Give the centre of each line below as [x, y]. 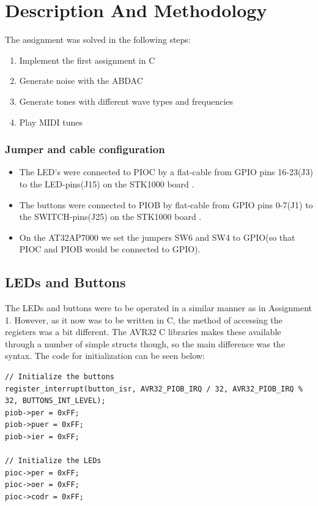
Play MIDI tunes [51, 122]
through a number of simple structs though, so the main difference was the [145, 343]
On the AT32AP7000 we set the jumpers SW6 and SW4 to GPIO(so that [157, 237]
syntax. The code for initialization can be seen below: [105, 356]
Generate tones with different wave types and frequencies [126, 101]
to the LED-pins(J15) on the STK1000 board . [107, 183]
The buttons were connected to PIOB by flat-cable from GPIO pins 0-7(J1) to [166, 204]
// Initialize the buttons [60, 377]
